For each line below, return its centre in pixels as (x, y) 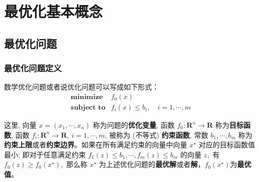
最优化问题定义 (33, 68)
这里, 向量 (20, 125)
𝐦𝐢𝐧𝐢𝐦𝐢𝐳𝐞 (87, 97)
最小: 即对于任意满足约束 (45, 154)
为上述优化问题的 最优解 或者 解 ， (152, 164)
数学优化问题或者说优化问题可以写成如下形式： (81, 87)
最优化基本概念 (54, 11)
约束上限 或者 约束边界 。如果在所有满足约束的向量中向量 (96, 145)
